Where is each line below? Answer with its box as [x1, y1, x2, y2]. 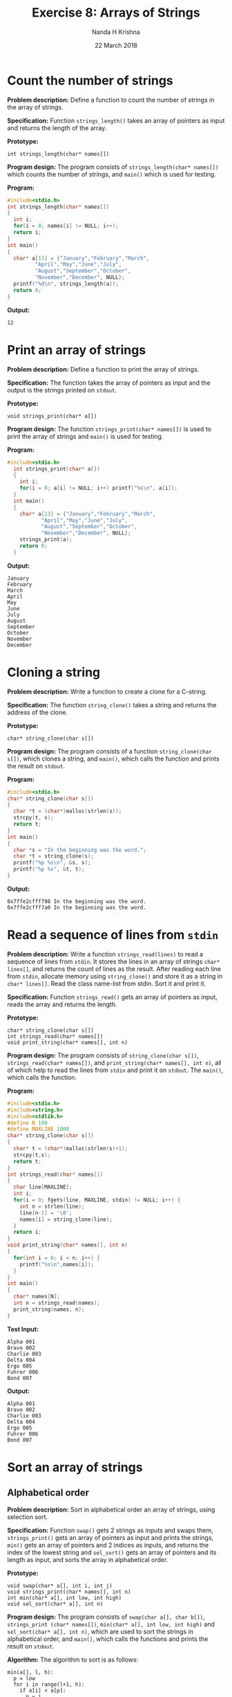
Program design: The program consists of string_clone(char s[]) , [7, 1051, 199, 1060]
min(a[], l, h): [7, 1669, 54, 1676]
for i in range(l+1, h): [13, 1680, 85, 1688]
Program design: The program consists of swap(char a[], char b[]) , [7, 1613, 205, 1621]
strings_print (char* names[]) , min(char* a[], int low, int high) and [7, 1619, 215, 1628]
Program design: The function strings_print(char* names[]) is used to [7, 424, 212, 433]
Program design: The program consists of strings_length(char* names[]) [7, 163, 219, 171]
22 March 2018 [94, 41, 138, 49]
